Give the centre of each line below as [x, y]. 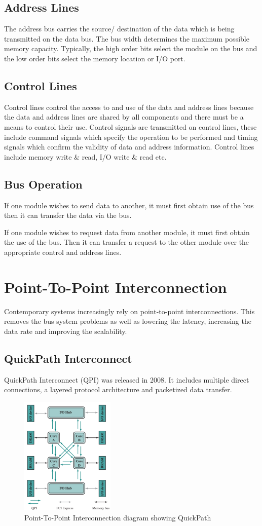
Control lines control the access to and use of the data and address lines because [129, 107]
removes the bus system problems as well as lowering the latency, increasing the [128, 321]
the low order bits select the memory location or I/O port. [95, 58]
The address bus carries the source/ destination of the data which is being [119, 29]
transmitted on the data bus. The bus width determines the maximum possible [127, 38]
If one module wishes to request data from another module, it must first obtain [127, 232]
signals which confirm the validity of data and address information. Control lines [129, 147]
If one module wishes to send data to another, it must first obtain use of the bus [129, 205]
